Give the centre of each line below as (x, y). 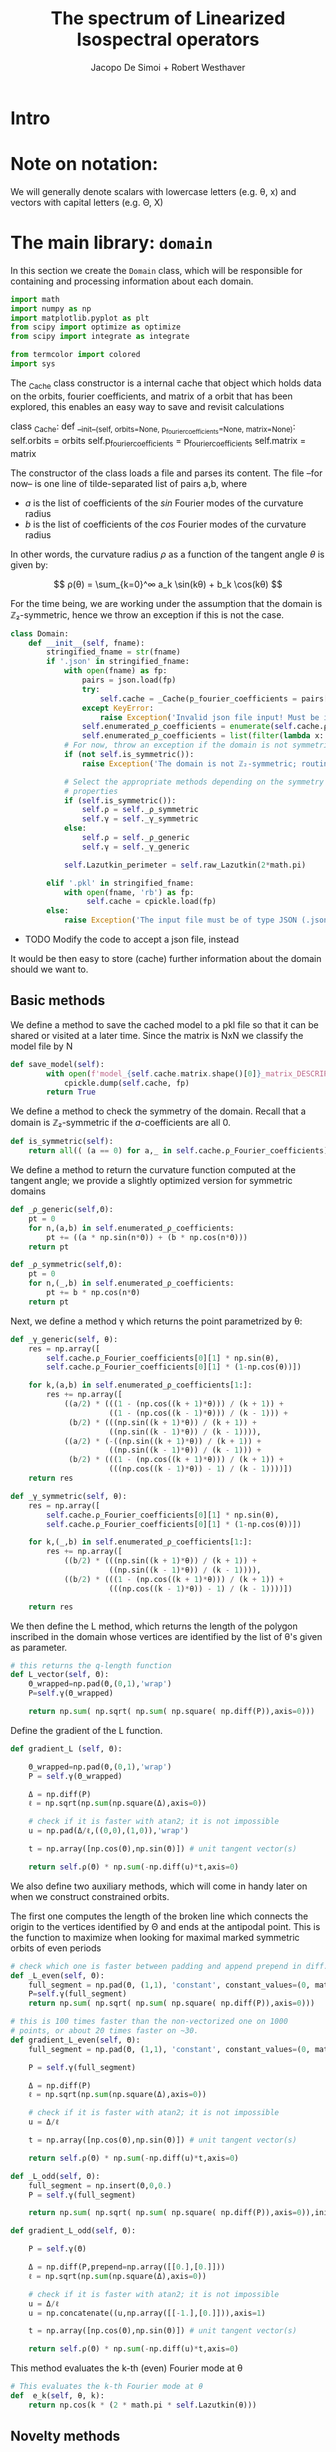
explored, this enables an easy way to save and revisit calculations (147, 406)
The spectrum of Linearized (168, 18)
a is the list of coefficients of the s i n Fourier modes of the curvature (164, 503)
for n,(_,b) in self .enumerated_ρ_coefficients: (131, 1283)
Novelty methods (65, 2436)
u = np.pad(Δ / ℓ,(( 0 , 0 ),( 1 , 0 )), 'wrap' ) (109, 1831)
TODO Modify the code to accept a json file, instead (132, 939)
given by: (29, 564)
